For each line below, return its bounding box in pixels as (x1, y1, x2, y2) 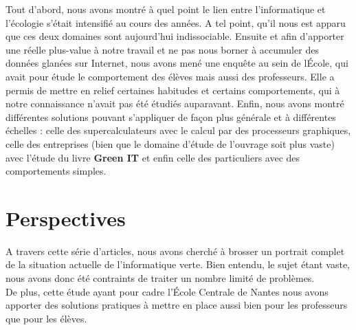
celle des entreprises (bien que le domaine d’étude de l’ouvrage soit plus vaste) (5, 136, 335, 151)
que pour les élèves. (5, 311, 87, 325)
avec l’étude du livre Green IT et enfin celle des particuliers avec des (5, 150, 300, 164)
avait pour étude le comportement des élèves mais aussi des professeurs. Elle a (5, 69, 335, 83)
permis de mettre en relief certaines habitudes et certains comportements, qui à (5, 82, 340, 97)
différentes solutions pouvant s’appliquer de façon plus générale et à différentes (5, 109, 336, 124)
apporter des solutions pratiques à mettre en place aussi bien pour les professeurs (5, 298, 348, 312)
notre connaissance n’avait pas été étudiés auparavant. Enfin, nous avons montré (5, 96, 344, 111)
